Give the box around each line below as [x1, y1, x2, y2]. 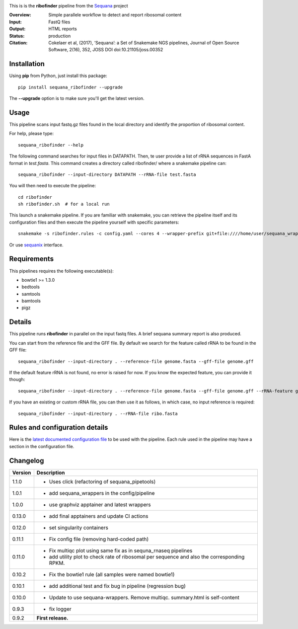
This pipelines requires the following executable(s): [9, 268, 114, 274]
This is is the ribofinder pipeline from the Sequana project [9, 3, 129, 8]
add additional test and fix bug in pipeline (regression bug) [49, 582, 186, 589]
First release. [36, 614, 69, 621]
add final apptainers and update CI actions [49, 512, 149, 519]
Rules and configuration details [9, 423, 108, 432]
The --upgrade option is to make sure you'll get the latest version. [9, 95, 145, 101]
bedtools [21, 284, 40, 290]
